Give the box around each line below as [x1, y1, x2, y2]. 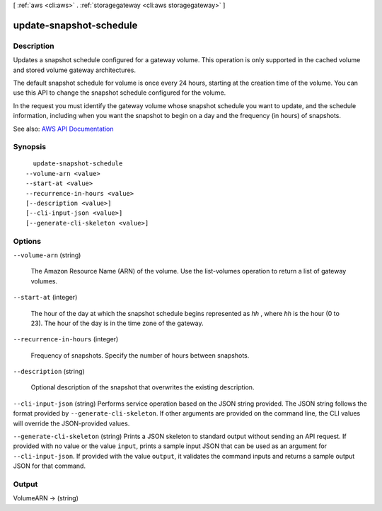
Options [13, 236, 42, 246]
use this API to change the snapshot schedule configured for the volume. [13, 88, 226, 97]
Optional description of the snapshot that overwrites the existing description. [30, 383, 255, 392]
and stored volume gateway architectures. [13, 66, 136, 74]
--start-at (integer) [13, 293, 78, 302]
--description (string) [13, 368, 85, 376]
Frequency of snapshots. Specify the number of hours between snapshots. [30, 351, 250, 360]
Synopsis [13, 142, 46, 152]
